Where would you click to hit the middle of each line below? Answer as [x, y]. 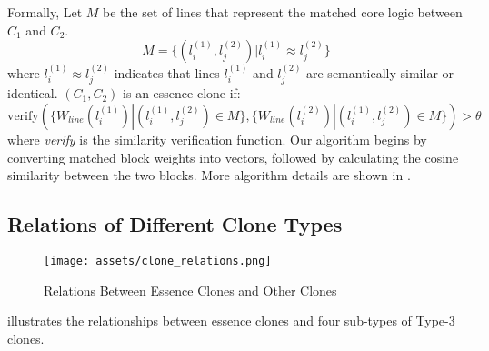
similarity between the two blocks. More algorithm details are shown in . [209, 175]
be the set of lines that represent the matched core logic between [283, 12]
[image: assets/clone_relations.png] [158, 261]
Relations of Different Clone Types [175, 224]
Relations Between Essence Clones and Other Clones [190, 290]
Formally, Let [45, 12]
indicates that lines [167, 73]
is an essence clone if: [182, 93]
